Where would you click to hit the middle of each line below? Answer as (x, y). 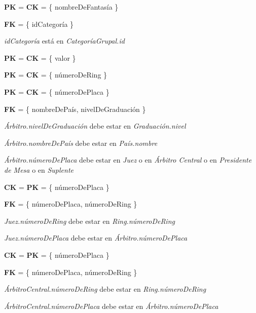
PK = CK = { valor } (40, 57)
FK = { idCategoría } (39, 24)
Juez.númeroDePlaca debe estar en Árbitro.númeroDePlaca (96, 238)
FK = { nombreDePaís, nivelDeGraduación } (75, 109)
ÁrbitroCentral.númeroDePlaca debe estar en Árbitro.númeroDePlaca (111, 306)
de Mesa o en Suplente (39, 169)
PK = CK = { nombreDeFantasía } (61, 7)
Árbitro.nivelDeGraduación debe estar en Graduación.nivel (95, 126)
